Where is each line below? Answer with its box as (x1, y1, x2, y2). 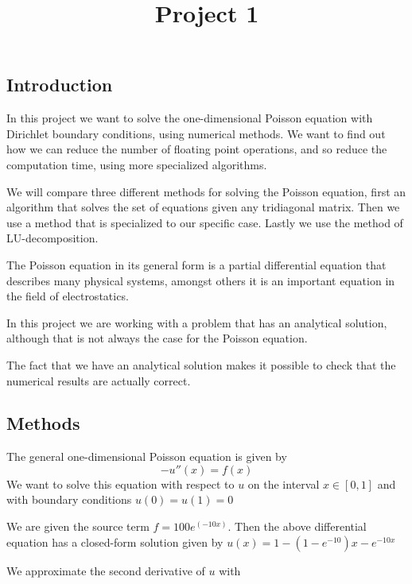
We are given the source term (6, 518, 150, 535)
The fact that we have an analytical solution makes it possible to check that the (6, 356, 396, 373)
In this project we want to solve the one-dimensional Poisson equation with (6, 110, 373, 126)
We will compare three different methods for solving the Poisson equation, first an (6, 183, 406, 199)
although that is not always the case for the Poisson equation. (6, 330, 308, 346)
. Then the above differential (227, 518, 367, 535)
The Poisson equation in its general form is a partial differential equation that (6, 256, 387, 273)
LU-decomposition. (6, 230, 99, 246)
